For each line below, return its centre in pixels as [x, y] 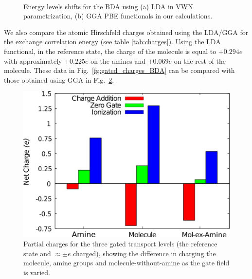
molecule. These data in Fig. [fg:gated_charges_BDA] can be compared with [119, 70]
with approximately [33, 61]
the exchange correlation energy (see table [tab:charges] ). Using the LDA [112, 42]
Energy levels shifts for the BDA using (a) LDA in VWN [108, 6]
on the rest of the [200, 61]
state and [37, 253]
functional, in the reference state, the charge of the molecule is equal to [110, 51]
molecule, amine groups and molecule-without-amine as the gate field [126, 263]
